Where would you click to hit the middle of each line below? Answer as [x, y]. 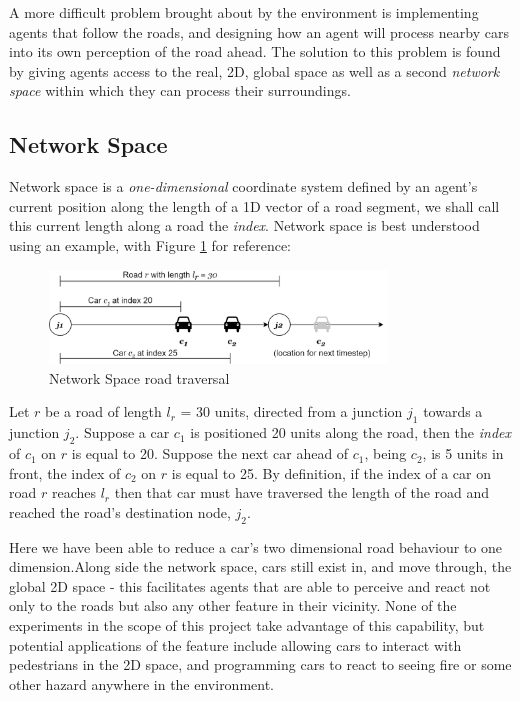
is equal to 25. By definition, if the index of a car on [331, 472]
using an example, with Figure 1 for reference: [150, 244]
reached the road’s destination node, [120, 511]
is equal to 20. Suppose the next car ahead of [210, 453]
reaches [73, 492]
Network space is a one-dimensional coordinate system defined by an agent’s [243, 186]
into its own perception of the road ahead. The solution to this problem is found [255, 51]
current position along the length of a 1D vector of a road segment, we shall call [254, 205]
